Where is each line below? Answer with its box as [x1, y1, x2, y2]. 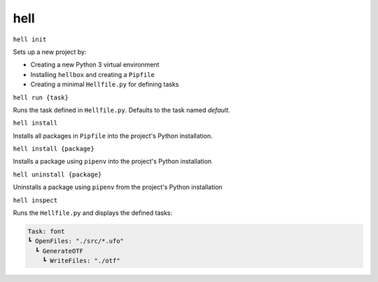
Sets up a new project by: [13, 48, 87, 56]
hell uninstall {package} [13, 170, 102, 178]
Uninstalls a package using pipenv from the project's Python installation [13, 183, 223, 192]
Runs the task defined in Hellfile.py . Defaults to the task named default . [13, 106, 230, 114]
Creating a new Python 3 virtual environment [30, 60, 160, 69]
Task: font [27, 227, 65, 235]
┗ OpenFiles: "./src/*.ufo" [27, 237, 124, 245]
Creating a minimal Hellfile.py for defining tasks [30, 80, 179, 89]
